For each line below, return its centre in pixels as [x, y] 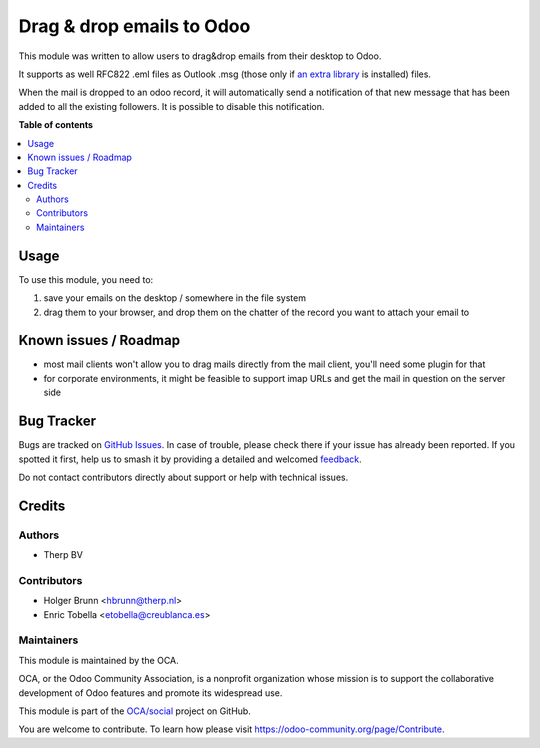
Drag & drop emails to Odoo [134, 26]
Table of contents [56, 125]
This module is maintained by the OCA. [98, 660]
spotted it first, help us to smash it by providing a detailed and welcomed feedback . [190, 459]
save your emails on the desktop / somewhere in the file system [175, 298]
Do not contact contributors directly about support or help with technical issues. [183, 477]
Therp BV [63, 555]
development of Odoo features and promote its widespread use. [150, 692]
